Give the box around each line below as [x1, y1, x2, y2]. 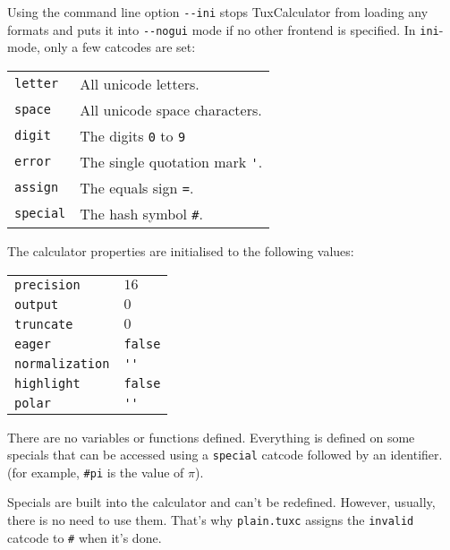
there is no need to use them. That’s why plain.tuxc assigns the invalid [7, 511, 414, 529]
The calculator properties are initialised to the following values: [7, 241, 354, 260]
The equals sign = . [80, 176, 194, 198]
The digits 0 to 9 [80, 125, 186, 146]
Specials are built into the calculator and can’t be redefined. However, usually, [7, 493, 436, 511]
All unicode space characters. [80, 99, 262, 120]
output [14, 296, 59, 312]
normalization [14, 356, 110, 371]
